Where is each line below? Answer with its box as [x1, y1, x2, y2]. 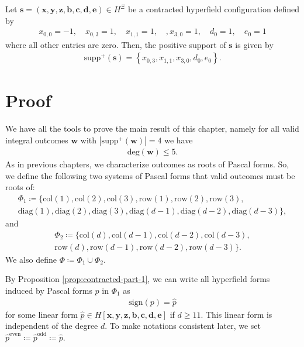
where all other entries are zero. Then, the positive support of [5, 38, 226, 50]
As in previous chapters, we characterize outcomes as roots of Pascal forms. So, [5, 158, 289, 170]
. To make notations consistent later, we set [105, 319, 261, 332]
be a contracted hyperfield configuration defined [128, 3, 300, 15]
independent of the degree [5, 319, 98, 332]
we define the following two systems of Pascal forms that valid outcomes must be [5, 169, 295, 181]
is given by [235, 38, 274, 50]
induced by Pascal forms [5, 284, 92, 296]
